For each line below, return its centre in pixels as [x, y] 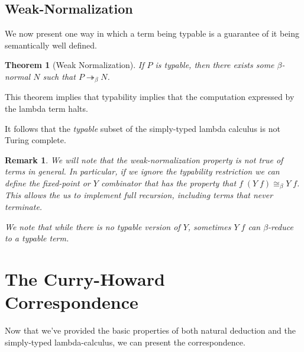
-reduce [281, 226]
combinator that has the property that [169, 183]
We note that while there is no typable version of [93, 226]
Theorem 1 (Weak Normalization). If [75, 65]
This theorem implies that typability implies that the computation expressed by [150, 97]
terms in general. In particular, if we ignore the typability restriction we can [142, 171]
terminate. [24, 207]
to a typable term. [37, 238]
